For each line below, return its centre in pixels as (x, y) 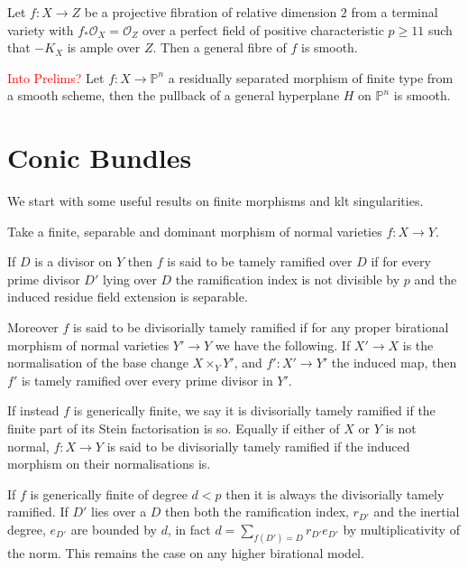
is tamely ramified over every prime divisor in (147, 380)
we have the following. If (283, 345)
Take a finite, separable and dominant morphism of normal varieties (195, 231)
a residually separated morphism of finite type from (311, 77)
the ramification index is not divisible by (288, 279)
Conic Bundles (100, 158)
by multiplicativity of (401, 529)
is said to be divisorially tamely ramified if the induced (258, 446)
